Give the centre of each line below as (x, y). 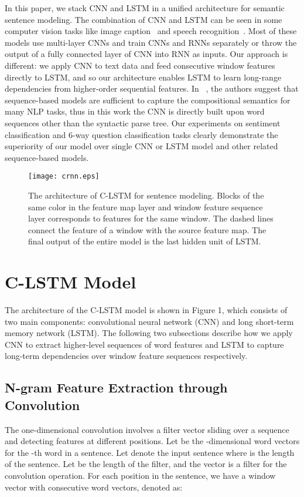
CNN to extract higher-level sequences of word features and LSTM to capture (144, 344)
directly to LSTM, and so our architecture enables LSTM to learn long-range (143, 77)
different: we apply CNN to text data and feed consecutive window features (140, 65)
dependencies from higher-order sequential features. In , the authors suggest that (152, 88)
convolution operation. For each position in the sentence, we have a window (140, 475)
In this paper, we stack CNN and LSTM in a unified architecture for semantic (145, 8)
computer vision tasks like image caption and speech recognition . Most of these (151, 31)
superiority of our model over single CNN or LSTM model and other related (141, 146)
